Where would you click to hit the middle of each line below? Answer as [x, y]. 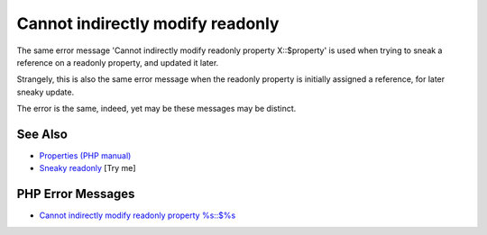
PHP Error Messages [76, 194]
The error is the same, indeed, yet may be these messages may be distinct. [156, 109]
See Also [42, 134]
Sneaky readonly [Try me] [87, 168]
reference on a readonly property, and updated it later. [118, 62]
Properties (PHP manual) [85, 156]
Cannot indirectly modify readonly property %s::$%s [138, 215]
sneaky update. [46, 92]
